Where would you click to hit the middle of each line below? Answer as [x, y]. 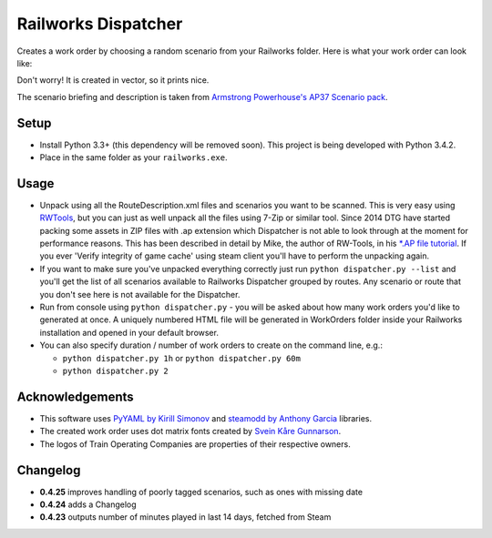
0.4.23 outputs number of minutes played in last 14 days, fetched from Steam [185, 517]
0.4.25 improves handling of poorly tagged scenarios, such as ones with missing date [201, 492]
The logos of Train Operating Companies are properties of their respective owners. [195, 444]
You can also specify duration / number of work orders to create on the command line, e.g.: [211, 345]
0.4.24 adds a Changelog [88, 504]
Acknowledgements [75, 396]
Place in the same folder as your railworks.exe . [133, 157]
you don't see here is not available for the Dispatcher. [140, 294]
